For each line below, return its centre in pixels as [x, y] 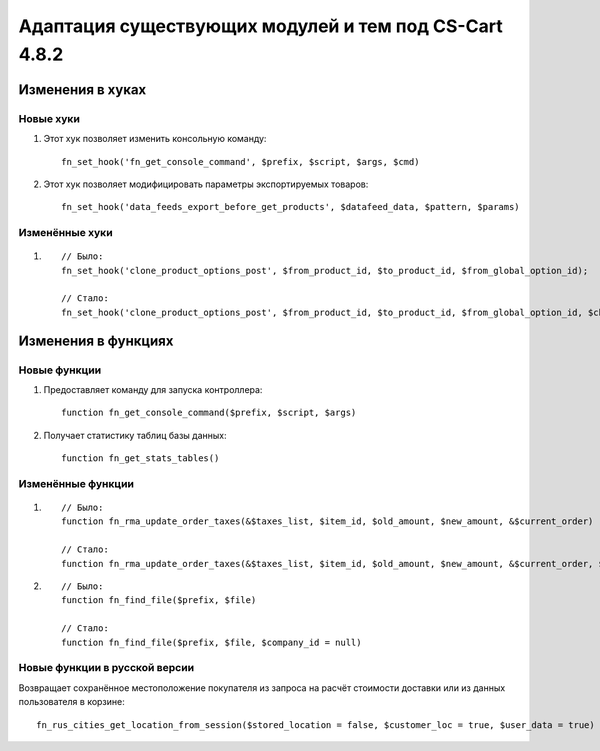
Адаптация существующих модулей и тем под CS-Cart [261, 26]
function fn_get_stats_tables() [140, 458]
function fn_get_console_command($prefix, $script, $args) [209, 413]
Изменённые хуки [66, 233]
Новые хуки [49, 118]
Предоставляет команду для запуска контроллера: [153, 389]
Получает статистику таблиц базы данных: [135, 435]
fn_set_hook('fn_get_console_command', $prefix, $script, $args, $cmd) [240, 161]
